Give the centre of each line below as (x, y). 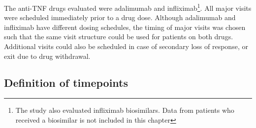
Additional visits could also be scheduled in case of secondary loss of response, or (126, 46)
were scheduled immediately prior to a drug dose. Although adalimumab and (120, 17)
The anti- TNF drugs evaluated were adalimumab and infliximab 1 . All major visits (128, 7)
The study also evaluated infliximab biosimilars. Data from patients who (125, 110)
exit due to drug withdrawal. (47, 56)
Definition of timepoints (66, 82)
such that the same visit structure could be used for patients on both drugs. (119, 37)
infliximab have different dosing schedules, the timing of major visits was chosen (125, 27)
